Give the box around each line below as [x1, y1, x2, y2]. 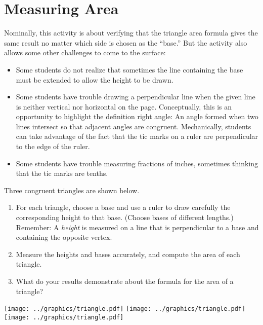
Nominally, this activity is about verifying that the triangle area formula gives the [4, 27, 258, 38]
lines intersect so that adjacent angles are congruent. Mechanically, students [16, 121, 251, 131]
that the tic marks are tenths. [16, 168, 108, 178]
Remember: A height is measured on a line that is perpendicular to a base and [16, 222, 259, 232]
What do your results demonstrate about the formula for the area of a [16, 276, 234, 286]
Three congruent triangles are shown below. [4, 185, 140, 195]
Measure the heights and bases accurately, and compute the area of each [16, 248, 240, 259]
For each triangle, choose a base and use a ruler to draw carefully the [16, 202, 231, 212]
